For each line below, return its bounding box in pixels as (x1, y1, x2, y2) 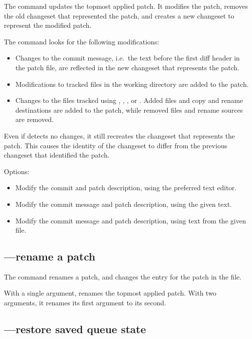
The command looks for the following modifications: (4, 36, 159, 46)
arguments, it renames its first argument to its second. (4, 298, 166, 308)
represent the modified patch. (4, 20, 92, 30)
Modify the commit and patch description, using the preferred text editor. (15, 182, 237, 193)
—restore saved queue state (4, 321, 146, 337)
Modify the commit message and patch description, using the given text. (15, 199, 232, 209)
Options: (4, 166, 30, 176)
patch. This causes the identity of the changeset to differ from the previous (4, 140, 228, 150)
